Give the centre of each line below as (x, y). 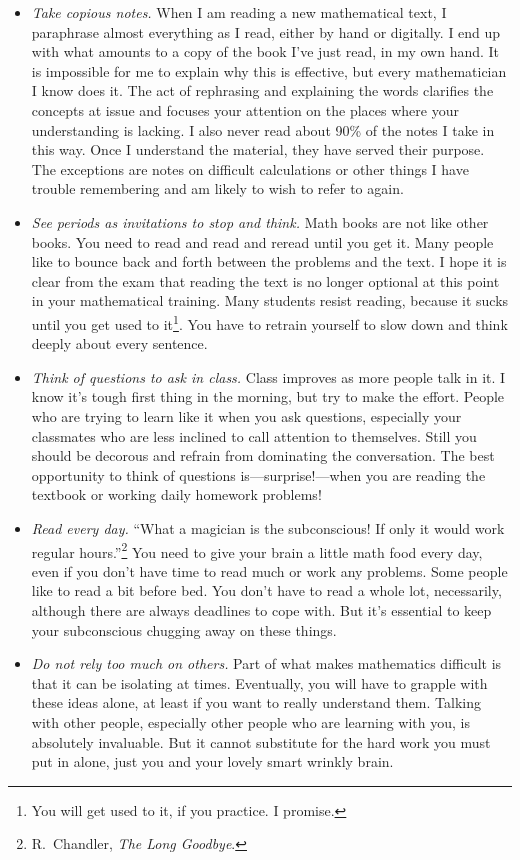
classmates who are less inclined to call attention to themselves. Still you (254, 435)
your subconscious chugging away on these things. (184, 629)
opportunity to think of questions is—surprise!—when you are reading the (258, 474)
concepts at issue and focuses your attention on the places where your (245, 109)
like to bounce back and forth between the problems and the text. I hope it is (269, 261)
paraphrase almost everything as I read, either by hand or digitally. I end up (266, 31)
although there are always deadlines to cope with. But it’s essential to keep (261, 609)
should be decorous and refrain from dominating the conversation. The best (263, 455)
